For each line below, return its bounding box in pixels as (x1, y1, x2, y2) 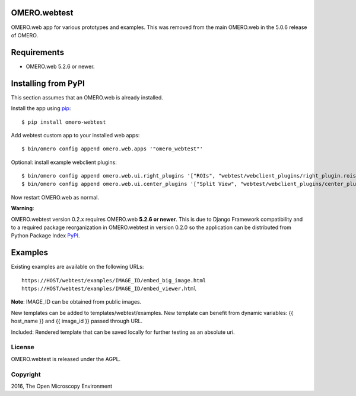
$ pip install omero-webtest (21, 118, 106, 125)
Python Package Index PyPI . (11, 232, 80, 239)
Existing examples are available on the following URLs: (11, 263, 144, 271)
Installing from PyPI (11, 78, 85, 88)
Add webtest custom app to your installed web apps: (11, 131, 140, 139)
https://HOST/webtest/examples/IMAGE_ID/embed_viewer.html (21, 285, 197, 292)
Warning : (11, 205, 34, 212)
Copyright (11, 370, 41, 378)
